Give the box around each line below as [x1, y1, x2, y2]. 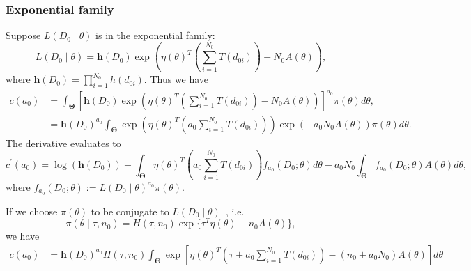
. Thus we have [144, 72, 209, 86]
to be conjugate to [91, 203, 169, 218]
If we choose [6, 203, 58, 218]
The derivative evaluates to [6, 135, 121, 150]
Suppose [6, 28, 41, 42]
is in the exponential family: [95, 28, 215, 42]
